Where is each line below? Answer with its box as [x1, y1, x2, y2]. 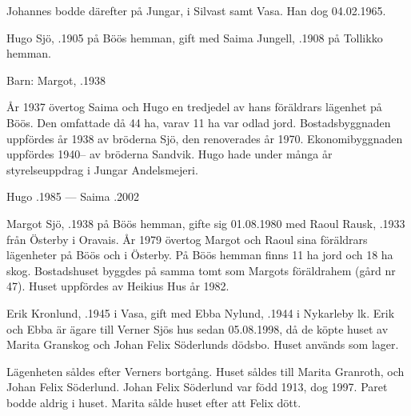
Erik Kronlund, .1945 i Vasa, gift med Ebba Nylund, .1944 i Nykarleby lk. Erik [6, 304, 395, 321]
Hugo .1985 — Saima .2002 [6, 188, 140, 205]
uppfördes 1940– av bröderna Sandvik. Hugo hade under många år [6, 146, 333, 162]
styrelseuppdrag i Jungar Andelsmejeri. [6, 161, 198, 178]
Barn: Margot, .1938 [6, 71, 106, 88]
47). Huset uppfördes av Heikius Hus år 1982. [6, 278, 229, 294]
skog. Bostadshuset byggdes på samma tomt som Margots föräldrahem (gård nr [6, 262, 396, 278]
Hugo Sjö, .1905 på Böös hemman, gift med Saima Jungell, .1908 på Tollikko [6, 29, 383, 46]
